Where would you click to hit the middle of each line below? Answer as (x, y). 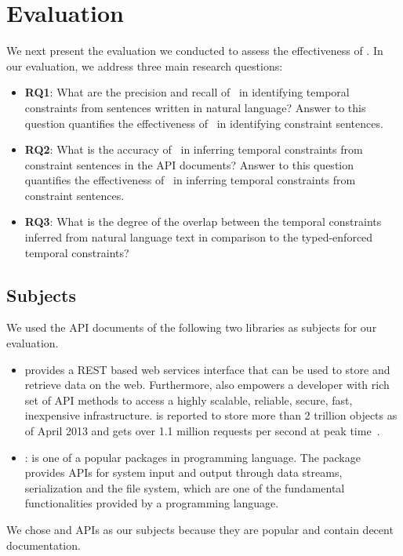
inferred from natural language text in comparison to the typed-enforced (199, 237)
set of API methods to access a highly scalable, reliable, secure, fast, (189, 400)
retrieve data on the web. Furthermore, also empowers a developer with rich (207, 385)
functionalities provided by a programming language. (152, 503)
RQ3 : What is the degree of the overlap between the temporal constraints (203, 222)
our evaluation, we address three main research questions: (145, 65)
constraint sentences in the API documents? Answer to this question (189, 164)
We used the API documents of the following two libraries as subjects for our (192, 327)
